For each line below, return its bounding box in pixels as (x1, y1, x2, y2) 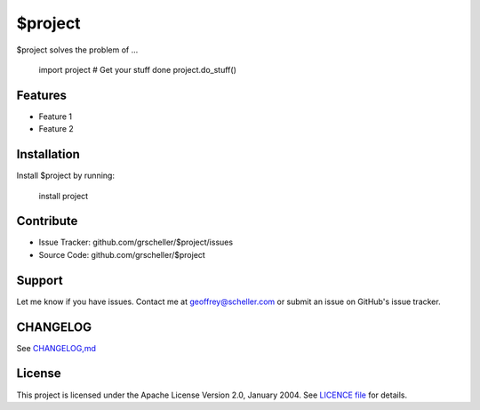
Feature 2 (38, 124, 75, 134)
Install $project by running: (16, 170, 116, 181)
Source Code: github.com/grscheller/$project (38, 249, 206, 260)
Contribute (16, 213, 78, 229)
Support (16, 272, 63, 288)
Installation (16, 147, 80, 162)
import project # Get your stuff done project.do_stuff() (38, 64, 237, 75)
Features (16, 87, 67, 102)
